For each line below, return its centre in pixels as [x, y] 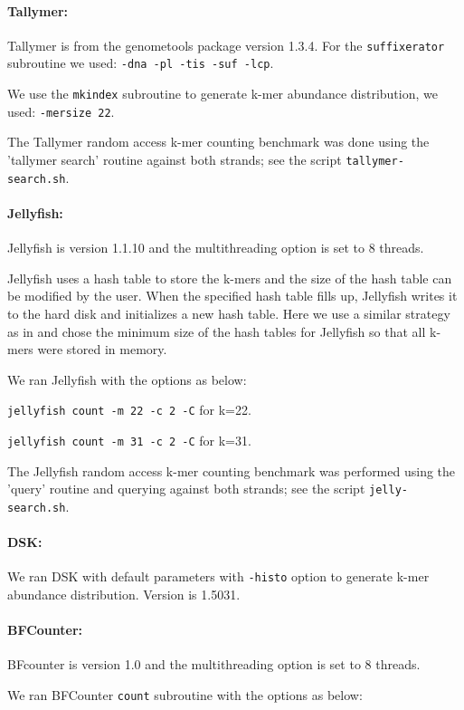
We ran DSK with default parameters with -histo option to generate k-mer [218, 576]
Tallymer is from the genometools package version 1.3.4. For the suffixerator [226, 45]
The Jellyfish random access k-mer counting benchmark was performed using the [232, 470]
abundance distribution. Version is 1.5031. [124, 594]
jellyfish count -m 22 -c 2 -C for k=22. [129, 410]
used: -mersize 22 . [61, 111]
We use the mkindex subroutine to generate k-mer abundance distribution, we [223, 94]
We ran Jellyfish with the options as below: [127, 379]
